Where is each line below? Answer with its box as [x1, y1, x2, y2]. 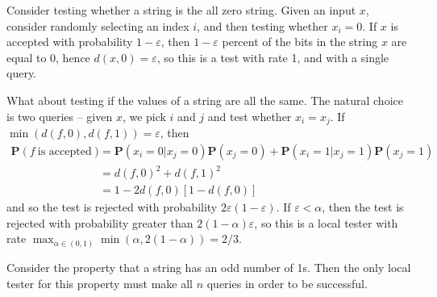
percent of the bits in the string [222, 33, 378, 50]
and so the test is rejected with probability [6, 199, 218, 215]
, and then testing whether [197, 17, 328, 34]
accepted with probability [6, 33, 133, 50]
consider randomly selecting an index [6, 17, 189, 34]
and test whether [207, 107, 292, 124]
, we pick [122, 107, 166, 124]
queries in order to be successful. [206, 274, 368, 291]
